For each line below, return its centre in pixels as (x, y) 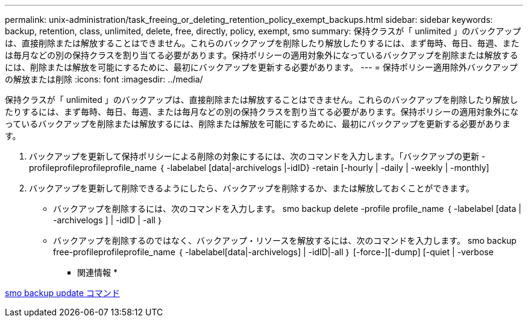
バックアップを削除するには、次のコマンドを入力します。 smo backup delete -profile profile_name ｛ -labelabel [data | (287, 209)
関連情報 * (97, 272)
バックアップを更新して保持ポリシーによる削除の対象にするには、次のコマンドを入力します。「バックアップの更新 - (257, 156)
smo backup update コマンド (62, 293)
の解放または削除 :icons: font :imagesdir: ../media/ (104, 79)
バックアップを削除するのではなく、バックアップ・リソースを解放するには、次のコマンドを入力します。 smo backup (285, 240)
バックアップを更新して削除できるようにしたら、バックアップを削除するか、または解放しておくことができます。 (252, 188)
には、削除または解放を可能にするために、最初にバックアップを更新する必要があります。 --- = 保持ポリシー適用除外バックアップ (261, 67)
